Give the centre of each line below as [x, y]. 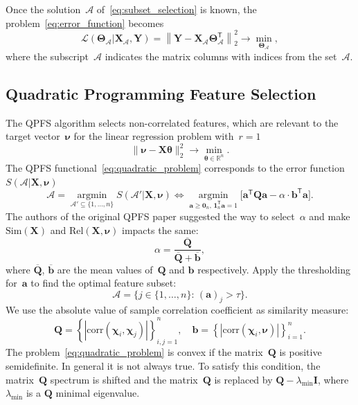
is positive [301, 352]
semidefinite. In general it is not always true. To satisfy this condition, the [163, 365]
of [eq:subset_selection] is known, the [177, 9]
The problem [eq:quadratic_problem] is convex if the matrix [134, 352]
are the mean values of [105, 269]
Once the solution [43, 9]
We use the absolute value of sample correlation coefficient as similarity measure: [177, 310]
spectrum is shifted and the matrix [124, 379]
